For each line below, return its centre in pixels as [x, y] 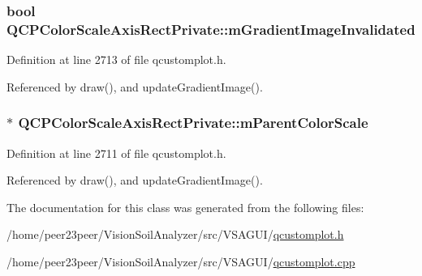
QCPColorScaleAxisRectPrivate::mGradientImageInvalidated [211, 29]
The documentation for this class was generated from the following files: [185, 207]
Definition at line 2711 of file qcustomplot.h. [116, 153]
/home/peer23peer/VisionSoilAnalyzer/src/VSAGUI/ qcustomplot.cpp [181, 261]
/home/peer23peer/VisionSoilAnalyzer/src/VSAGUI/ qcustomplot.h [175, 234]
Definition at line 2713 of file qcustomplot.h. [116, 59]
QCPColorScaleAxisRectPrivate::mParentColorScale [193, 123]
